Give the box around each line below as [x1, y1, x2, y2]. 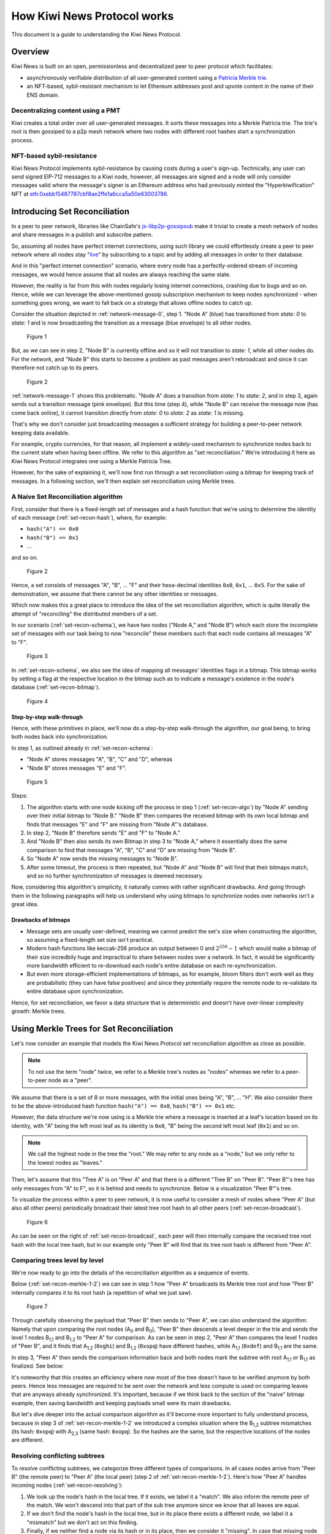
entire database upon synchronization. [26, 988, 124, 995]
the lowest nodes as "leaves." [28, 1158, 103, 1166]
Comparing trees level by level [11, 1256, 104, 1265]
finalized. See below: [11, 1362, 64, 1370]
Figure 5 [26, 778, 48, 785]
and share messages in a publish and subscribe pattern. [11, 231, 153, 239]
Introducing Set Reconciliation [11, 206, 130, 217]
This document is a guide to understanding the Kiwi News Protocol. [11, 31, 182, 38]
